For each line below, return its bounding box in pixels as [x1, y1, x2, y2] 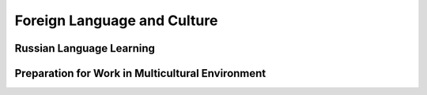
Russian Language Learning [14, 42, 156, 55]
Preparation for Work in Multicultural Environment [14, 67, 266, 80]
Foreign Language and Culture [14, 12, 218, 29]
